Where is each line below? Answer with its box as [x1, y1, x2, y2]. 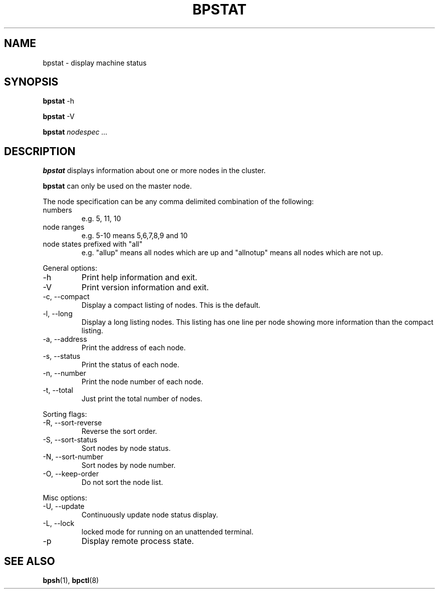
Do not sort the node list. [81, 478, 163, 487]
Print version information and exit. [81, 282, 209, 293]
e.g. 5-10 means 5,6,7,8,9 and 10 [81, 231, 188, 240]
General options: [43, 264, 97, 273]
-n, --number [43, 369, 86, 378]
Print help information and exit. [81, 272, 197, 283]
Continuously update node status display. [81, 510, 218, 519]
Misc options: [43, 493, 87, 502]
